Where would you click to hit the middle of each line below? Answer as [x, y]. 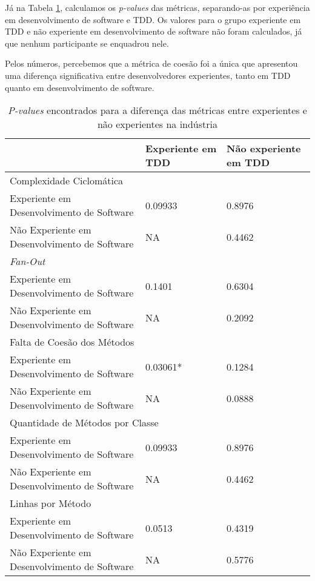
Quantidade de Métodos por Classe [84, 423]
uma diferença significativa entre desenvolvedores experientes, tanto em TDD [148, 75]
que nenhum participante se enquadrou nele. [87, 43]
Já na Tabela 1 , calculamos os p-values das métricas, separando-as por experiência [157, 7]
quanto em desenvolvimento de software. [80, 87]
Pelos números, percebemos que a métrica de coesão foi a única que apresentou [151, 63]
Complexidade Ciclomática [67, 181]
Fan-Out [28, 261]
